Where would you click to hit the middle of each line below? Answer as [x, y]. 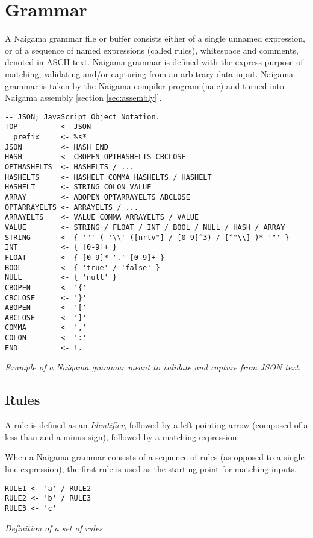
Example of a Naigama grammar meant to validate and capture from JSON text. [153, 367]
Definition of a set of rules [54, 527]
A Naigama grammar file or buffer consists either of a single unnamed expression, [155, 38]
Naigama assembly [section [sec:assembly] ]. [83, 97]
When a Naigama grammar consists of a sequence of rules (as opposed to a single [155, 457]
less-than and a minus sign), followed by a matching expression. [122, 436]
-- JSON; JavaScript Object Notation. [82, 117]
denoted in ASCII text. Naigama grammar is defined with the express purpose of [154, 62]
